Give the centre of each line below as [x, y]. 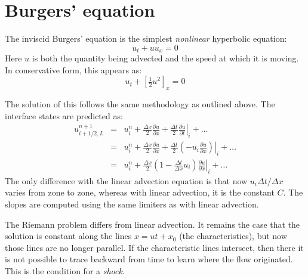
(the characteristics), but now [233, 236]
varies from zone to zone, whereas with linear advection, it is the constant [140, 192]
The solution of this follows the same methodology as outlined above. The [140, 104]
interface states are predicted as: [64, 115]
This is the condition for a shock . [65, 270]
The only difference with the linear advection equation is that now [126, 180]
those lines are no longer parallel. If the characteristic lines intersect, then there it [154, 247]
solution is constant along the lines [68, 236]
